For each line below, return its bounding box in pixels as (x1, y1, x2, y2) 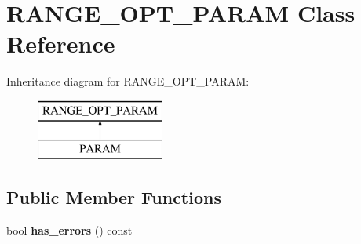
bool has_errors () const (6, 222, 133, 239)
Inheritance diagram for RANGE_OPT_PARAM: (6, 73, 250, 89)
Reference (6, 27, 115, 60)
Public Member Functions (6, 185, 221, 209)
